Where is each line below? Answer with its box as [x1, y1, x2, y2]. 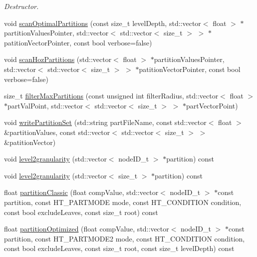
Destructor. [4, 1, 39, 11]
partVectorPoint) [186, 100, 238, 110]
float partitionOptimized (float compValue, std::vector [4, 223, 169, 234]
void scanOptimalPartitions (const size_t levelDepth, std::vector [4, 17, 201, 28]
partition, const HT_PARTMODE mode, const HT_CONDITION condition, [4, 196, 242, 207]
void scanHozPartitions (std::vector [4, 54, 112, 64]
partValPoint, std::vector [7, 100, 83, 110]
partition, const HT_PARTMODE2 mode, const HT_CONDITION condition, [4, 233, 245, 243]
